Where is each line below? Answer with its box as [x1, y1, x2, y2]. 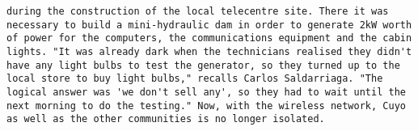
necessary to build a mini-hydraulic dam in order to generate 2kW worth [6, 19, 412, 31]
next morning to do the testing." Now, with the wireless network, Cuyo [6, 99, 406, 112]
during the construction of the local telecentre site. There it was [6, 6, 389, 17]
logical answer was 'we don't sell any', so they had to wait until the [6, 86, 406, 98]
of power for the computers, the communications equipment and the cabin [6, 32, 412, 44]
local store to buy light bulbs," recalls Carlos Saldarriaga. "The [6, 73, 383, 85]
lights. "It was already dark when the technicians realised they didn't [6, 45, 412, 57]
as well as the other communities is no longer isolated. [6, 113, 325, 125]
